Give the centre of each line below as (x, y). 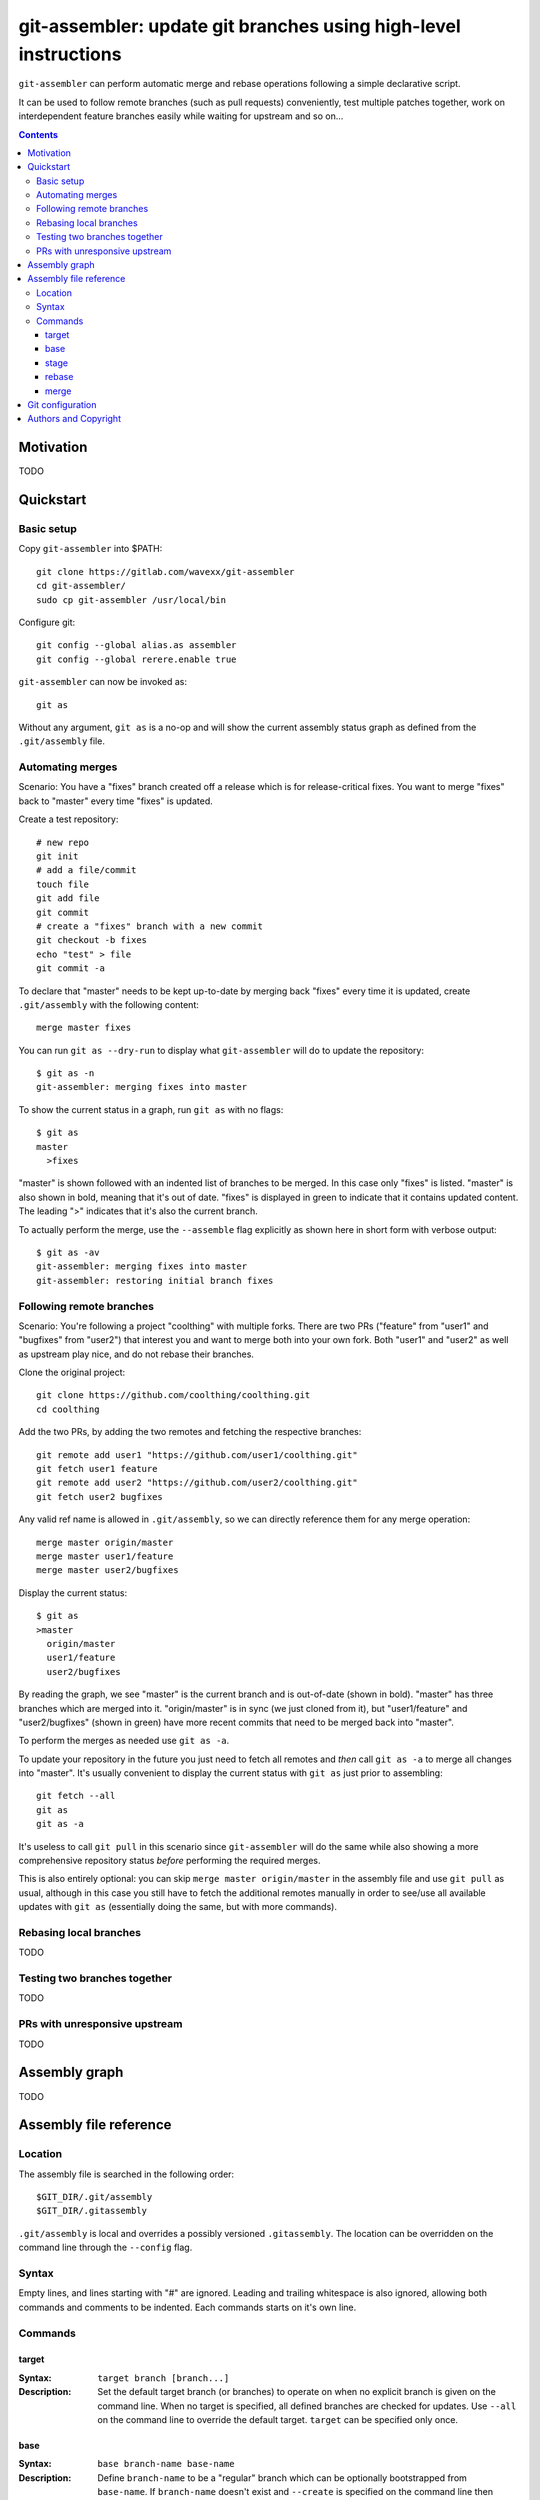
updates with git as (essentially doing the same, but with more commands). (177, 1907)
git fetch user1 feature (97, 1469)
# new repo (63, 842)
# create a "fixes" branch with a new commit (150, 926)
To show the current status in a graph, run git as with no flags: (151, 1109)
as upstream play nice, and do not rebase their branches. (136, 1354)
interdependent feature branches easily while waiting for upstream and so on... (181, 116)
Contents (38, 134)
